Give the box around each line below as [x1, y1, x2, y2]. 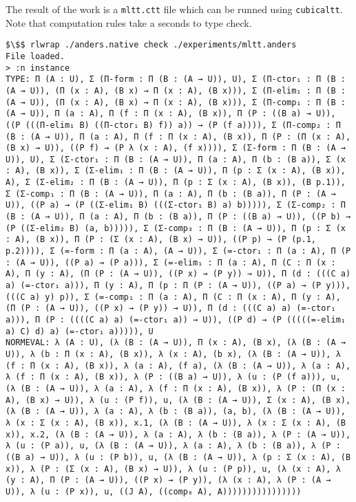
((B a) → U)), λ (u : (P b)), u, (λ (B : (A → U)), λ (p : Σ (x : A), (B [6, 452, 351, 462]
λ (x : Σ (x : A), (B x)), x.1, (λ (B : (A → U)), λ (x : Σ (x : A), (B [6, 417, 346, 428]
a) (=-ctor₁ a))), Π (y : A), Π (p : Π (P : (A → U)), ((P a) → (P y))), [6, 281, 351, 291]
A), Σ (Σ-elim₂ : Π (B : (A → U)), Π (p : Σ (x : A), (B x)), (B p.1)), [6, 177, 346, 188]
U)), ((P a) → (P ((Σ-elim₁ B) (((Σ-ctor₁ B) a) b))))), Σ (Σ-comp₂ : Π [6, 200, 346, 210]
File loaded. [6, 51, 65, 61]
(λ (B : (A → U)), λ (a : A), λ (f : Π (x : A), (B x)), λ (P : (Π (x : [6, 383, 346, 393]
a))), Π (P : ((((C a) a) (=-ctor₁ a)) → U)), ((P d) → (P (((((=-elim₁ [6, 315, 346, 325]
